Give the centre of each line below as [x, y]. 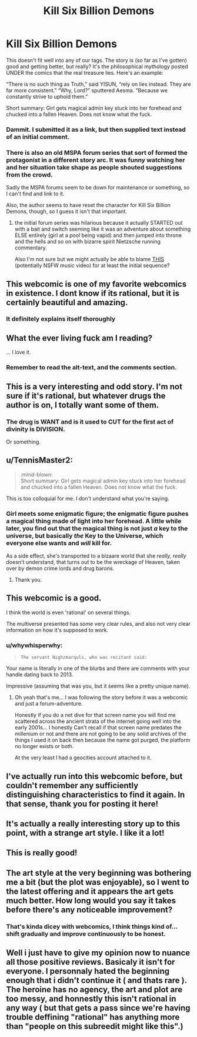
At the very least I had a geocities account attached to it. [83, 758]
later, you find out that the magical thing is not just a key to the [97, 528]
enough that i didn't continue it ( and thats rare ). [96, 980]
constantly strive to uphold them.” [47, 96]
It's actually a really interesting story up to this [93, 824]
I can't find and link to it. [35, 194]
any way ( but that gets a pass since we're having [98, 1008]
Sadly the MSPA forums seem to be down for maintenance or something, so [98, 188]
